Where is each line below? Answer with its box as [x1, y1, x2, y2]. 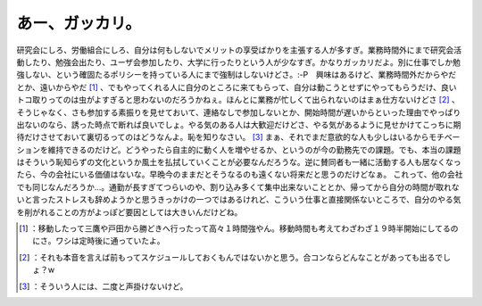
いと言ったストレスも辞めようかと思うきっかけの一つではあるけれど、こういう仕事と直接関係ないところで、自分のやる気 [16, 194, 461, 205]
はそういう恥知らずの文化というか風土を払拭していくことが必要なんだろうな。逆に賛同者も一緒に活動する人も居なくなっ [16, 157, 461, 168]
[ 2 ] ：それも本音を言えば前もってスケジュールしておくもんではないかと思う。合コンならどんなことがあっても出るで [19, 252, 444, 262]
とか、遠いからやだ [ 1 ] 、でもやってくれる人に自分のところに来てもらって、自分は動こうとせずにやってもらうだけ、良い [16, 81, 457, 93]
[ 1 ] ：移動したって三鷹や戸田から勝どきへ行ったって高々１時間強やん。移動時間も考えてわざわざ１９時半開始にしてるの [19, 223, 459, 234]
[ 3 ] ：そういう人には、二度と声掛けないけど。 [19, 281, 188, 292]
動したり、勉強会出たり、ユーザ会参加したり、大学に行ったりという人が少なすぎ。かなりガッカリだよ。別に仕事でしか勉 [16, 56, 461, 67]
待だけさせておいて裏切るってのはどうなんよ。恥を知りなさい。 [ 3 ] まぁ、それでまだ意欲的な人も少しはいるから [16, 132, 429, 143]
